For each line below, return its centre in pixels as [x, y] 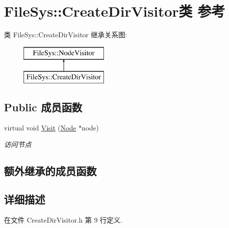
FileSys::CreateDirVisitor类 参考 [114, 11]
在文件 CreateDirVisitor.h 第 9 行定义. [63, 220]
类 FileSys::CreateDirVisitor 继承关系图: [66, 35]
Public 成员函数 [43, 107]
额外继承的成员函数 [50, 170]
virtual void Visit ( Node [40, 128]
